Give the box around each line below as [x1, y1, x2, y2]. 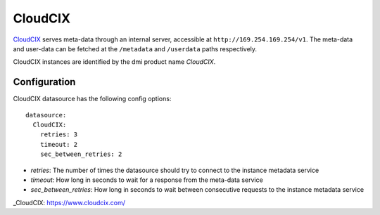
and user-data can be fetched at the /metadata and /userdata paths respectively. [13, 44, 257, 53]
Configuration [13, 76, 76, 88]
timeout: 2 [39, 141, 78, 148]
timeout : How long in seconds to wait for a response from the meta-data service [30, 176, 263, 184]
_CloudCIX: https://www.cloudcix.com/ [13, 198, 126, 207]
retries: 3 [39, 131, 78, 138]
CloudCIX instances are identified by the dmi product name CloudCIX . [13, 58, 216, 66]
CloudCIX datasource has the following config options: [13, 95, 172, 103]
